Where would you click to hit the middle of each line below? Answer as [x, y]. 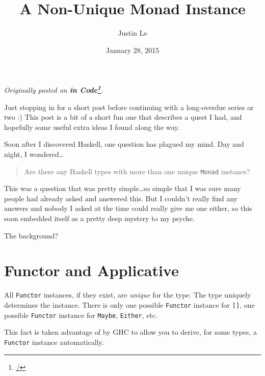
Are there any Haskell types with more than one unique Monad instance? [137, 171]
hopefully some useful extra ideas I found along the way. [92, 127]
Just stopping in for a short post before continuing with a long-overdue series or [129, 107]
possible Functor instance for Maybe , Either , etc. [81, 315]
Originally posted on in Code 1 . [54, 89]
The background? [31, 235]
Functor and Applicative [91, 270]
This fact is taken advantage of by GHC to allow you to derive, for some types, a [130, 332]
